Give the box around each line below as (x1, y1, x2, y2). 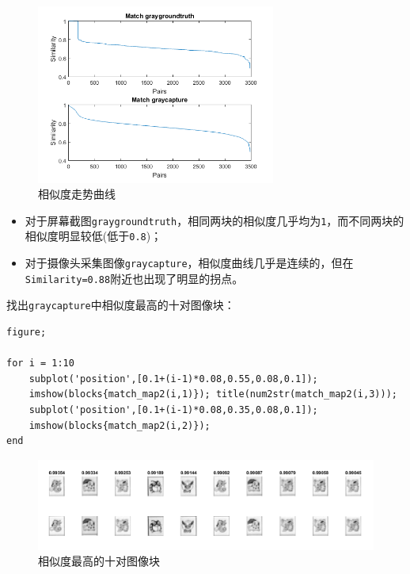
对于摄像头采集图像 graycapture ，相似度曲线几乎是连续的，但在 (25, 254, 354, 271)
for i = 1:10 (6, 358, 74, 369)
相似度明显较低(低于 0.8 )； (25, 228, 162, 244)
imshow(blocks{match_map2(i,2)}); (28, 419, 211, 431)
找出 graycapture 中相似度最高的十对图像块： (6, 297, 235, 313)
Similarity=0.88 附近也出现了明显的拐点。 (25, 270, 244, 286)
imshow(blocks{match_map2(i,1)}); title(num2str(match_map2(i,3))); (28, 388, 397, 400)
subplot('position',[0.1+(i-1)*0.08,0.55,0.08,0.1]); (28, 373, 318, 385)
